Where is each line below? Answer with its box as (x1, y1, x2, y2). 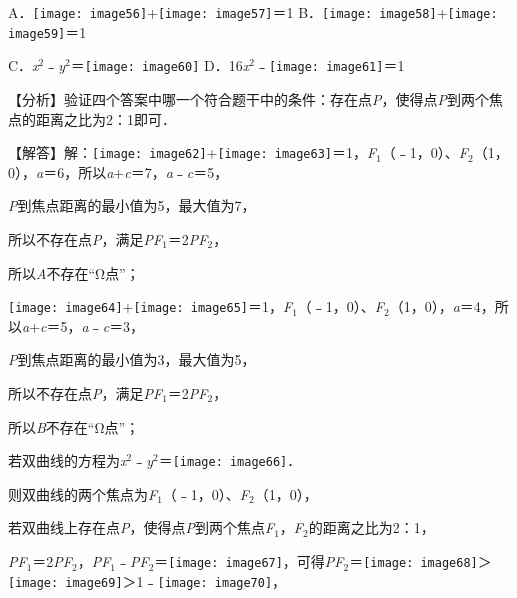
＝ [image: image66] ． (158, 450, 302, 471)
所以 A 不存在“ (8, 262, 96, 283)
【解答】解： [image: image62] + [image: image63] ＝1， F (8, 142, 377, 163)
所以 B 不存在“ (8, 416, 95, 437)
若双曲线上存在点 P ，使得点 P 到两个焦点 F (8, 517, 275, 538)
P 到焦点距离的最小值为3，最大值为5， (8, 349, 256, 370)
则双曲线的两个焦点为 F (8, 483, 158, 504)
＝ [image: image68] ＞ (349, 551, 492, 572)
